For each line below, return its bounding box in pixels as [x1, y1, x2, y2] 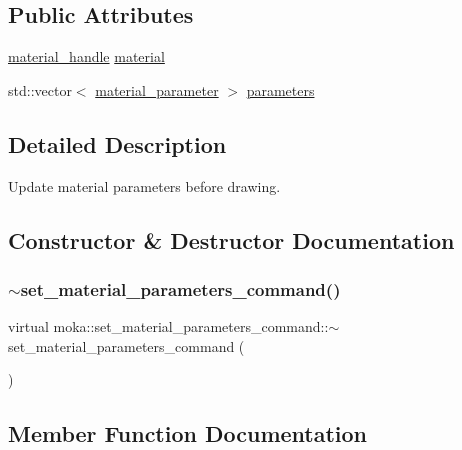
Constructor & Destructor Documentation [8, 224, 455, 255]
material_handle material [8, 46, 165, 67]
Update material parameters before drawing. [8, 175, 281, 196]
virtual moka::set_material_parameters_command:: [8, 316, 329, 337]
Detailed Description [8, 128, 227, 159]
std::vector [8, 79, 72, 100]
